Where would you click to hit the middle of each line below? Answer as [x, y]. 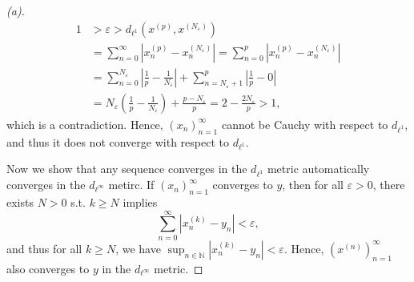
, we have [138, 248]
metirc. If [131, 185]
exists [20, 202]
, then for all [313, 185]
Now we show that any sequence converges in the [127, 169]
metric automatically [318, 169]
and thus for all [44, 248]
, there [389, 185]
